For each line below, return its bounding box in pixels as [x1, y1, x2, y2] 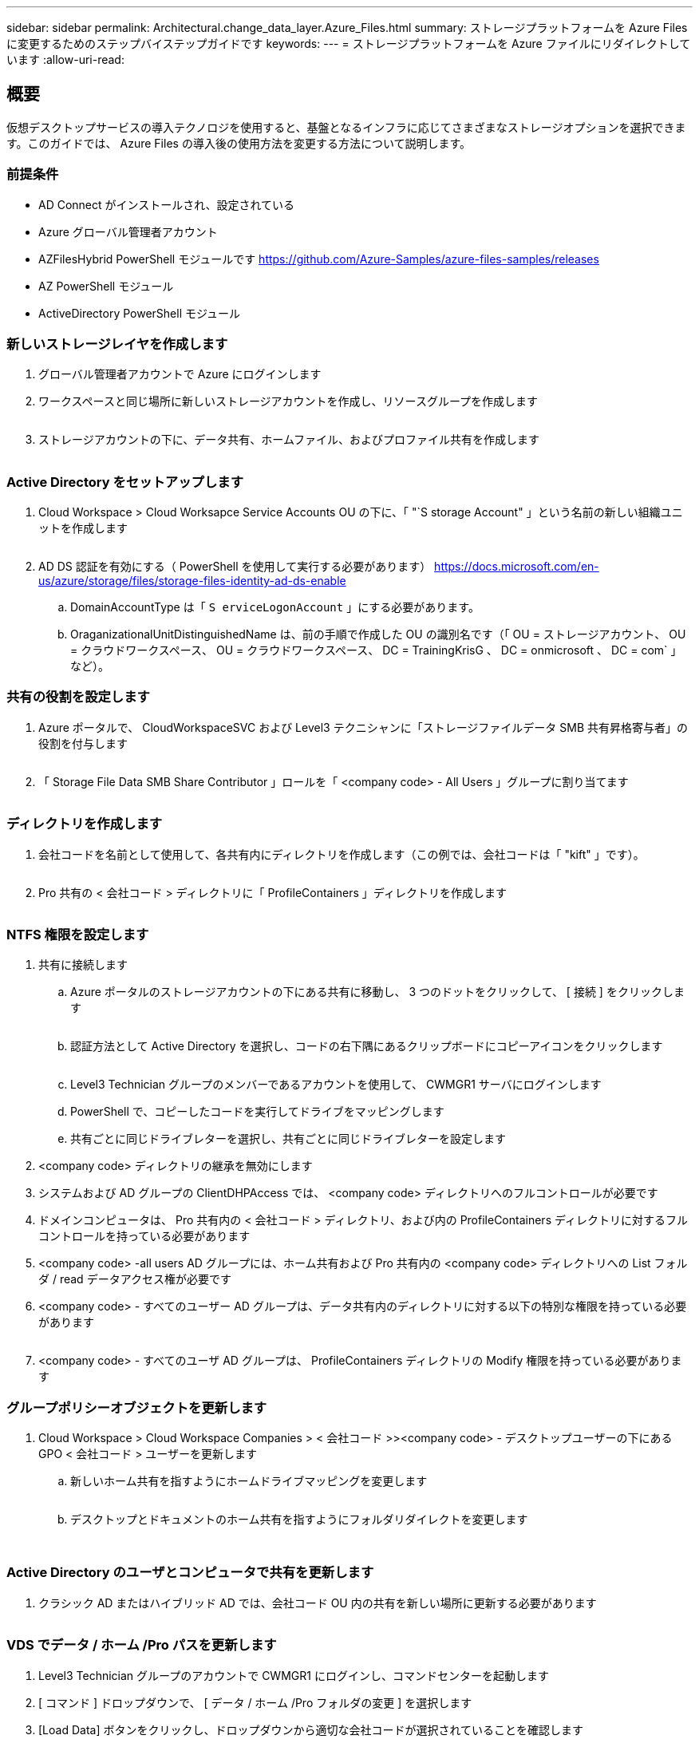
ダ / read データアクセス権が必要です [38, 1272, 231, 1286]
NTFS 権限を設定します [6, 926, 149, 943]
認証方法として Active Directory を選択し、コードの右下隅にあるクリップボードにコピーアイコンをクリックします [70, 1039, 663, 1053]
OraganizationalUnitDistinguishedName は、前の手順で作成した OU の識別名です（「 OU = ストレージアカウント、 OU [70, 627, 686, 642]
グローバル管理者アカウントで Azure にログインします [38, 367, 322, 381]
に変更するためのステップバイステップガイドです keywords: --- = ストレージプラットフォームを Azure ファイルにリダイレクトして [6, 37, 691, 50]
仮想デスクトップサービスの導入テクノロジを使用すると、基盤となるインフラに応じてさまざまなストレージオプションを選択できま [6, 120, 686, 134]
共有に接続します [38, 958, 128, 972]
